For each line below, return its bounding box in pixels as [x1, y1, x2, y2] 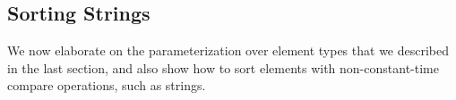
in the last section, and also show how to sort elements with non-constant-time [7, 58, 439, 77]
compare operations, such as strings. [7, 76, 206, 95]
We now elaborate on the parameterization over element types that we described [7, 41, 450, 60]
